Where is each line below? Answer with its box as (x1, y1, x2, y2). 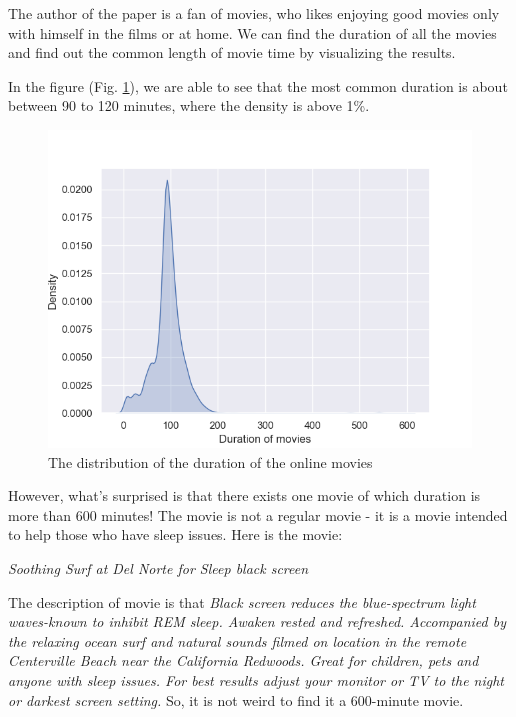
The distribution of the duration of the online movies (48, 451, 373, 472)
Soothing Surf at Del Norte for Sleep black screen (8, 557, 309, 578)
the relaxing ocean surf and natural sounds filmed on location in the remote (8, 630, 467, 651)
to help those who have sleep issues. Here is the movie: (8, 524, 343, 545)
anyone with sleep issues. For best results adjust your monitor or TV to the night (8, 669, 505, 690)
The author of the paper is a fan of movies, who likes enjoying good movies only (8, 3, 500, 23)
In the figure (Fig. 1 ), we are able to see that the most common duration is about (8, 75, 508, 96)
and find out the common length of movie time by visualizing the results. (8, 42, 456, 63)
